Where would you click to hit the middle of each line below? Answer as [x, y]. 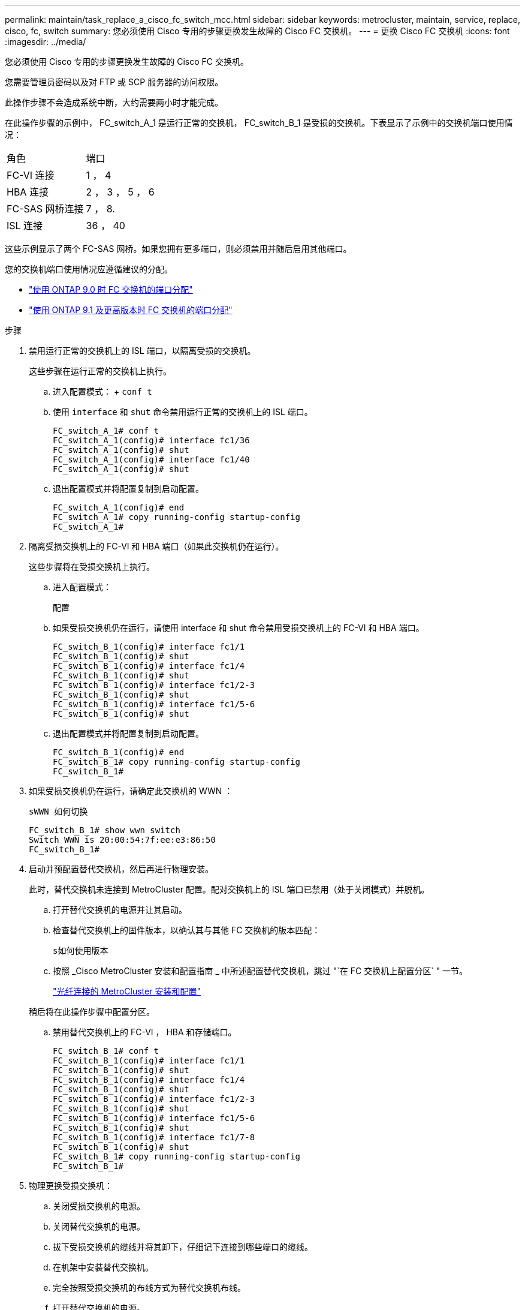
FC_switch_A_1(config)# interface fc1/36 [151, 440]
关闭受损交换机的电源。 [99, 1206]
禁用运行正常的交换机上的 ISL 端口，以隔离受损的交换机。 [142, 351]
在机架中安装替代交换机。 [103, 1267]
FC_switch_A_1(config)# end [119, 507]
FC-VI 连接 [31, 175]
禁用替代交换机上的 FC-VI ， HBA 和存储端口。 [145, 1032]
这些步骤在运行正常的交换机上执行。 [100, 371]
